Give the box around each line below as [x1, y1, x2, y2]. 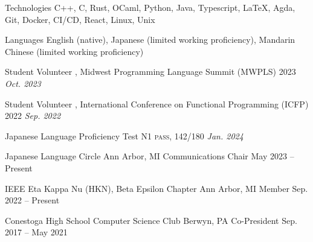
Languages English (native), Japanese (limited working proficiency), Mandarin [5, 33, 295, 46]
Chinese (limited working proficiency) [5, 45, 144, 57]
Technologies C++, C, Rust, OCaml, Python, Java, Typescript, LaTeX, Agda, [5, 1, 295, 13]
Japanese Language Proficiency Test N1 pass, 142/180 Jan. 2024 [5, 129, 244, 142]
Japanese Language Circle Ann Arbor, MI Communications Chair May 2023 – [5, 150, 294, 162]
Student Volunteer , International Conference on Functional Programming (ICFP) [5, 97, 309, 110]
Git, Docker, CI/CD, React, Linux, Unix [5, 13, 155, 25]
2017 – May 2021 [5, 226, 68, 238]
